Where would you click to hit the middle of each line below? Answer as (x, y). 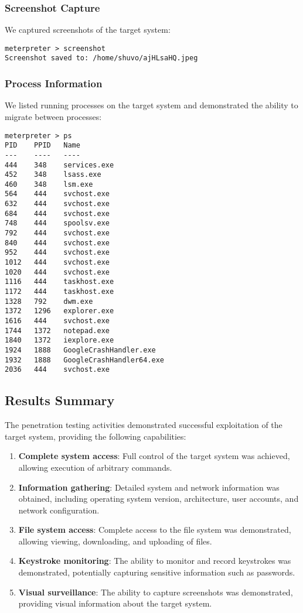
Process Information (54, 83)
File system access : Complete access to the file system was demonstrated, (155, 530)
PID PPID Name (42, 145)
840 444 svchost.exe (57, 243)
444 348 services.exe (59, 165)
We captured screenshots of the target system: (88, 30)
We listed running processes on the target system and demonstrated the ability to (151, 105)
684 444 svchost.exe (57, 213)
